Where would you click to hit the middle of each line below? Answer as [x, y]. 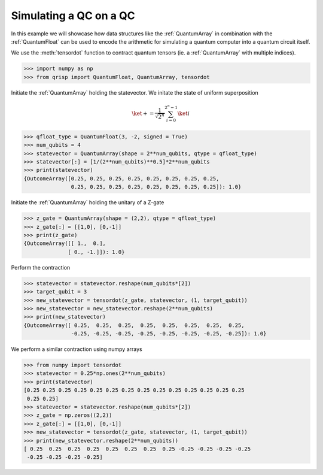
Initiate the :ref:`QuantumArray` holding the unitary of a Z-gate [88, 202]
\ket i [184, 113]
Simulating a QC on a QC [73, 16]
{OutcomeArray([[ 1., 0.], [65, 243]
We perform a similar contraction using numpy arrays [77, 349]
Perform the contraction [41, 267]
